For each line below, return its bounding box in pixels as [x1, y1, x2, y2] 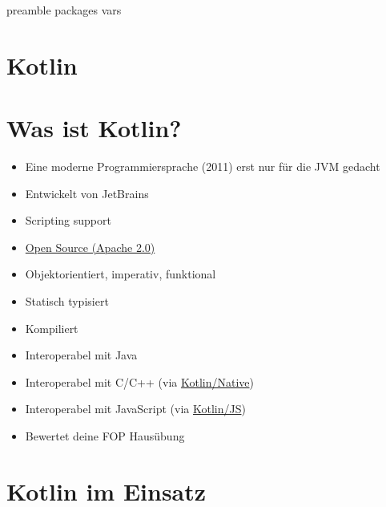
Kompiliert [25, 319, 78, 336]
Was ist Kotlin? [6, 112, 182, 144]
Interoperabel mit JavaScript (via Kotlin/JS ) [25, 400, 246, 417]
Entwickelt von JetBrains [25, 185, 149, 201]
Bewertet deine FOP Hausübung [25, 428, 185, 444]
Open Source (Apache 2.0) [25, 238, 155, 255]
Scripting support [25, 212, 111, 229]
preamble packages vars [6, 2, 122, 18]
